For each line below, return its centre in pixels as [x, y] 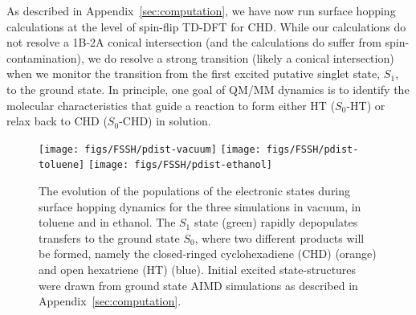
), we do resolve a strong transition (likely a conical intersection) [235, 57]
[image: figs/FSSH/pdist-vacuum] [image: [150, 149]
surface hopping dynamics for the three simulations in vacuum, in [200, 206]
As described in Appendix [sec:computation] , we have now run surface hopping [201, 10]
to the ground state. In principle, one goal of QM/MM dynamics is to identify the [208, 89]
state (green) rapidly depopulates [276, 222]
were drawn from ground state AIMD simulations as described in [198, 285]
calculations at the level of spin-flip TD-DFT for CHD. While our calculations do [206, 26]
